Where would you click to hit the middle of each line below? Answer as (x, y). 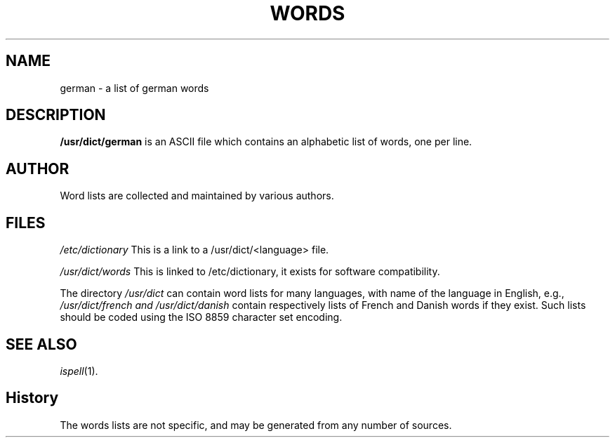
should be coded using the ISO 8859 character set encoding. (201, 317)
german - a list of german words (134, 88)
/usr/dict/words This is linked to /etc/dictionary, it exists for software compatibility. (250, 272)
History (32, 398)
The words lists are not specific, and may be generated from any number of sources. (256, 425)
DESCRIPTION (56, 115)
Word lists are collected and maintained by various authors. (197, 196)
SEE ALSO (41, 344)
